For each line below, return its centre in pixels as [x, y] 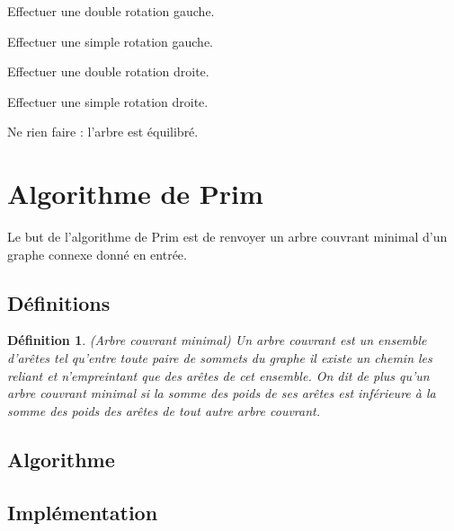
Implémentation [83, 512]
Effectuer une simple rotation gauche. [111, 41]
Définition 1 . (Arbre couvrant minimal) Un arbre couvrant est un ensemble [217, 340]
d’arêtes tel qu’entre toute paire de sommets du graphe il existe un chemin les [220, 358]
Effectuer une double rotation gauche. [111, 11]
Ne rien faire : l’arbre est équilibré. [103, 132]
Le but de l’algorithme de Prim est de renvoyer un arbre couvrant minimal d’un [227, 237]
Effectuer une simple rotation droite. [108, 101]
